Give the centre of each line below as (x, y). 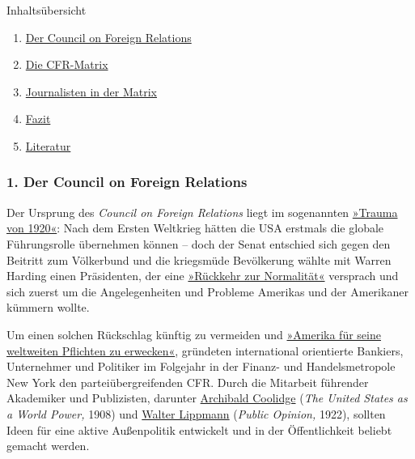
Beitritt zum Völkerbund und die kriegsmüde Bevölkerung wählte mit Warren (199, 259)
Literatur (48, 145)
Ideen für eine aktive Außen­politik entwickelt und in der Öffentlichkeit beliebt (199, 429)
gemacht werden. (48, 446)
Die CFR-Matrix (67, 64)
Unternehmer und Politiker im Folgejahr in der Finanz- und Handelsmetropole (201, 366)
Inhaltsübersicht (47, 10)
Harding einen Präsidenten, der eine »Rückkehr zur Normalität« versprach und (203, 276)
